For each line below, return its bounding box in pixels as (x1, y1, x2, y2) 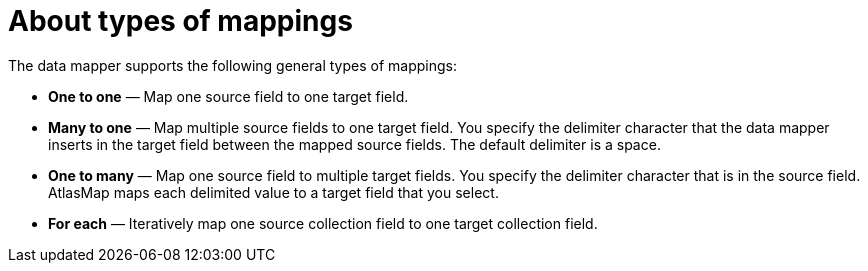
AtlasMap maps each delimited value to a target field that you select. (48, 183, 499, 201)
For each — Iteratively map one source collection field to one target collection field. (48, 214, 598, 232)
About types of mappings (8, 4, 353, 38)
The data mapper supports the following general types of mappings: (8, 56, 457, 74)
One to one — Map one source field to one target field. (48, 87, 409, 105)
